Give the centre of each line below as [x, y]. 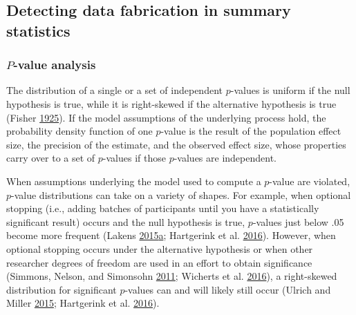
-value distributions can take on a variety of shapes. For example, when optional [181, 194]
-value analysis [55, 65]
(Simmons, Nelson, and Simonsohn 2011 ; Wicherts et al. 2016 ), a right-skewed [172, 276]
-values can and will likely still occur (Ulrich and [228, 289]
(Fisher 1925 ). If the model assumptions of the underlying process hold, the [166, 117]
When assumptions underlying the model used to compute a [134, 181]
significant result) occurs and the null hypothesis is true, [126, 221]
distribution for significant [62, 289]
